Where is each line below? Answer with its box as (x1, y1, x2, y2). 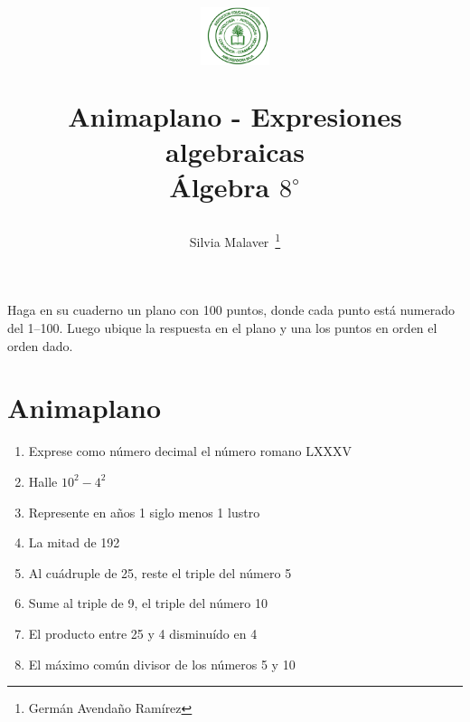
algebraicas (165, 132, 305, 169)
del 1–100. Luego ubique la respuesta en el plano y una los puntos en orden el (7, 318, 437, 337)
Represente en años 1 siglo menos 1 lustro (28, 502, 260, 521)
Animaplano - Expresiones (68, 97, 402, 134)
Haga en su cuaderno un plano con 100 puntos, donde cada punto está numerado (7, 300, 455, 319)
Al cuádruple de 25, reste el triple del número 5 (28, 563, 292, 582)
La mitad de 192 (28, 533, 120, 552)
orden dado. (7, 336, 73, 355)
